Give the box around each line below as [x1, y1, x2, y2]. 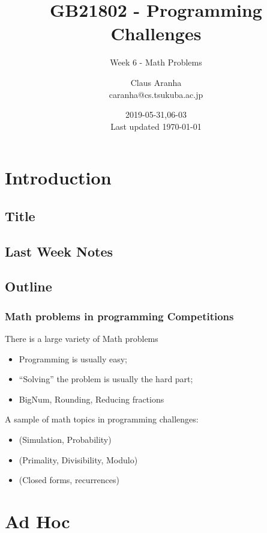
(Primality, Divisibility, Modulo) [19, 453, 138, 466]
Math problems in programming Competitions [5, 308, 234, 323]
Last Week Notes [5, 242, 113, 260]
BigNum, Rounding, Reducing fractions [19, 392, 164, 405]
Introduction [5, 165, 112, 190]
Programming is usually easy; [19, 352, 127, 365]
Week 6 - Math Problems [110, 56, 202, 69]
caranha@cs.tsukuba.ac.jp [109, 88, 203, 100]
